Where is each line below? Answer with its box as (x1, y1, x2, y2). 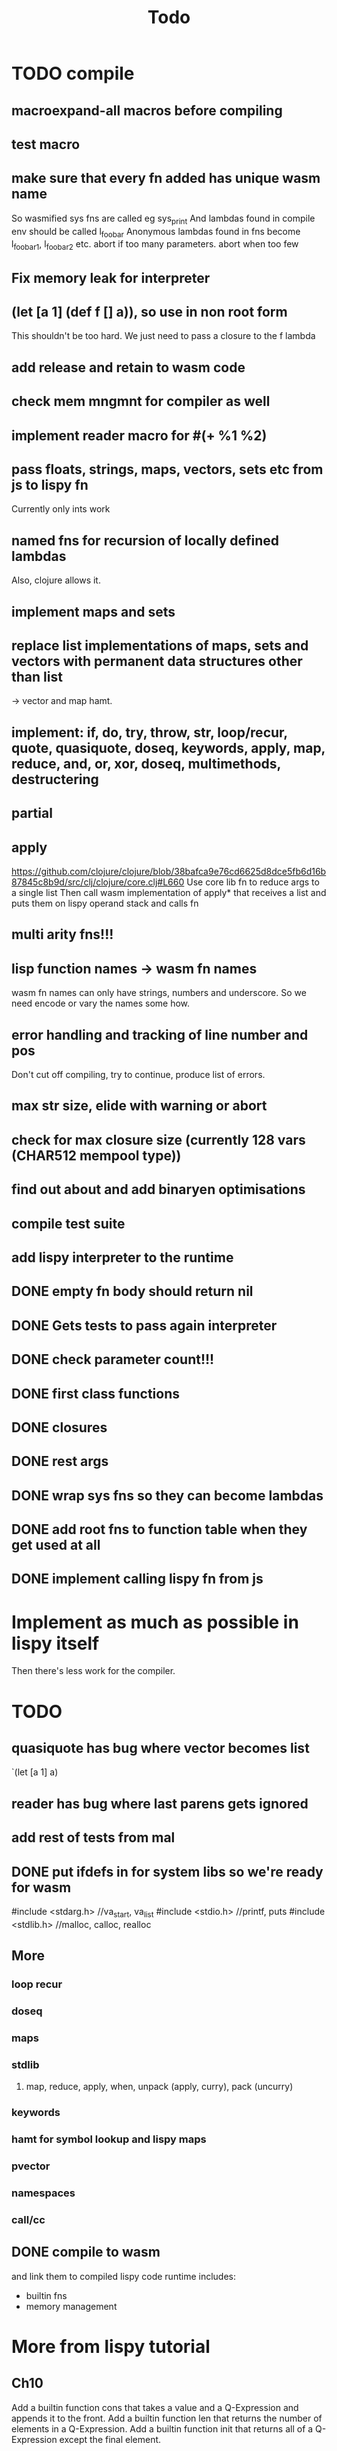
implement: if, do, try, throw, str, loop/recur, (11, 724, 288, 741)
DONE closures (11, 1419, 108, 1436)
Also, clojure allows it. (11, 574, 101, 586)
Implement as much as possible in (11, 1611, 299, 1633)
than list (11, 668, 63, 685)
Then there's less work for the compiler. (11, 1665, 176, 1677)
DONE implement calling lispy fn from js (11, 1571, 264, 1588)
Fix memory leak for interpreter (11, 269, 211, 286)
